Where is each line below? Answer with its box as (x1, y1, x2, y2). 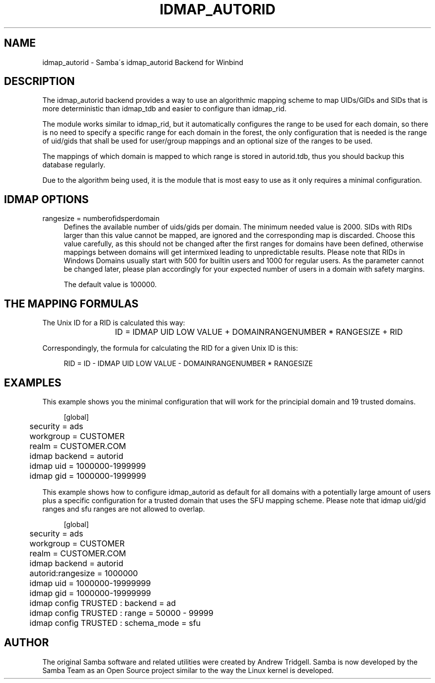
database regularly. (42, 160, 105, 169)
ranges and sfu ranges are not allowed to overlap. (42, 504, 205, 513)
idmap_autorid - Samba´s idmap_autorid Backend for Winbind (42, 58, 243, 67)
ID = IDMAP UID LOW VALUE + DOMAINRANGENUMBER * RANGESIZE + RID (115, 327, 403, 337)
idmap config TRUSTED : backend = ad (29, 598, 176, 608)
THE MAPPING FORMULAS (4, 297, 139, 310)
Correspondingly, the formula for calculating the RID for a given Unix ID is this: (42, 344, 298, 353)
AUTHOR (4, 636, 49, 649)
